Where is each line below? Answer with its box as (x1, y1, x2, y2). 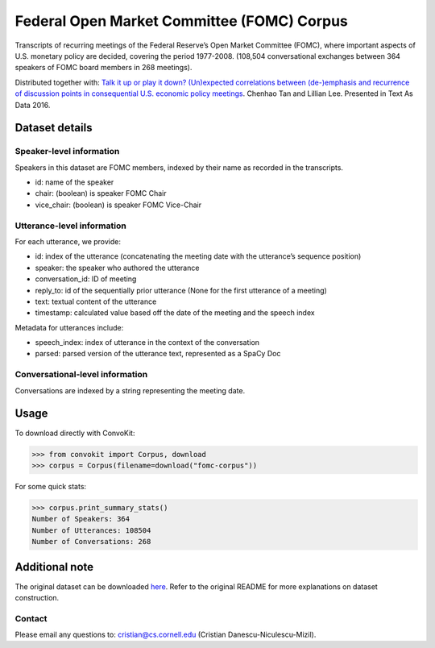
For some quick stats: (14, 481, 87, 491)
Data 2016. (14, 100, 51, 110)
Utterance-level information (14, 220, 126, 231)
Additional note (14, 560, 94, 574)
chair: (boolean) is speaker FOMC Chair (35, 189, 167, 198)
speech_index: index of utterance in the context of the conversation (35, 338, 260, 347)
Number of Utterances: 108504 (31, 525, 151, 535)
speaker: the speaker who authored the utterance (35, 263, 200, 272)
